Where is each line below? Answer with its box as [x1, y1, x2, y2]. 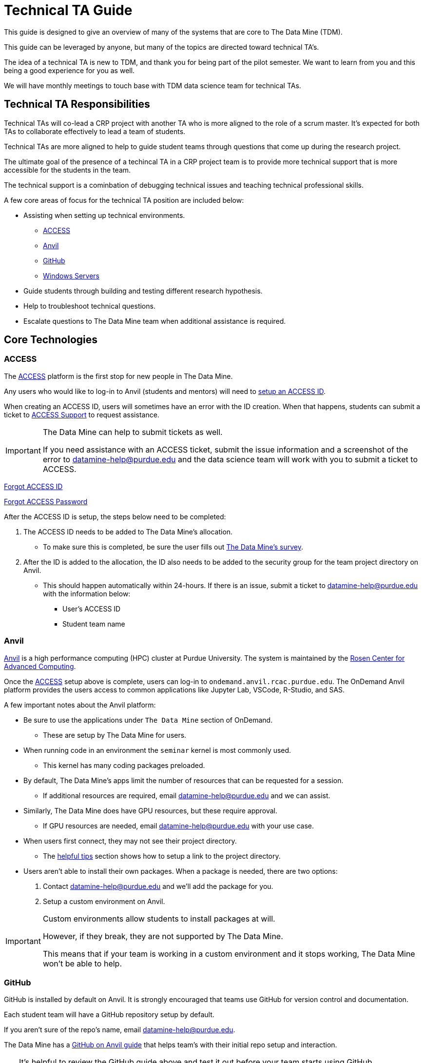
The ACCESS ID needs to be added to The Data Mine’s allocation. [23, 527, 233, 536]
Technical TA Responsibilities [4, 98, 150, 111]
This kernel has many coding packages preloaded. [43, 761, 205, 769]
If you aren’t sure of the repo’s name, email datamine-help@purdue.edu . [4, 1025, 235, 1034]
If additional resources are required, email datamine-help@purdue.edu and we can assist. [43, 791, 330, 800]
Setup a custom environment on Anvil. [43, 897, 165, 906]
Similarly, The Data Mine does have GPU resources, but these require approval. [23, 806, 278, 815]
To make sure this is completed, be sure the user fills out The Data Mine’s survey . [43, 542, 304, 551]
